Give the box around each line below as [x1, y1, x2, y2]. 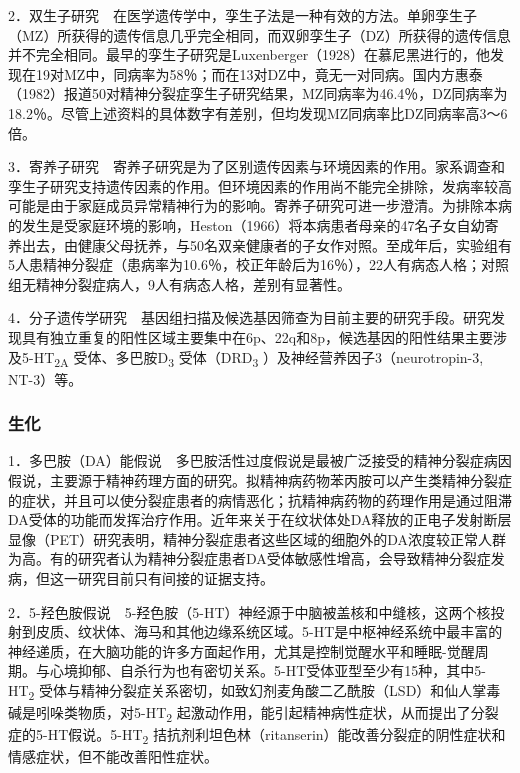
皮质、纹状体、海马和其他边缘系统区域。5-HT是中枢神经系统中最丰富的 [35, 621, 503, 642]
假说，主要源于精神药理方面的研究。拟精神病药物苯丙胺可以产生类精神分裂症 [8, 470, 512, 491]
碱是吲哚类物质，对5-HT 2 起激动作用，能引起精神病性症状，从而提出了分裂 [8, 702, 499, 725]
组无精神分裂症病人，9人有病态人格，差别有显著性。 [8, 273, 351, 294]
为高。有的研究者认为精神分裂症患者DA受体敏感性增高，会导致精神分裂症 [8, 548, 491, 569]
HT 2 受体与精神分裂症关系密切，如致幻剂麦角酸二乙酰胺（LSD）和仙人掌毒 [8, 679, 501, 703]
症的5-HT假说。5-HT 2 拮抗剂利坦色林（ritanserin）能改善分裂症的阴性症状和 [8, 724, 506, 748]
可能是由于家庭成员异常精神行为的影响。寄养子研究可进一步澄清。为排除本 [8, 195, 498, 216]
